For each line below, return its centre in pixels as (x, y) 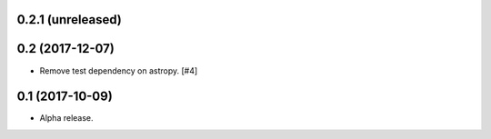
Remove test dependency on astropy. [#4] (119, 70)
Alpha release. (67, 118)
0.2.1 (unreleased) (69, 20)
